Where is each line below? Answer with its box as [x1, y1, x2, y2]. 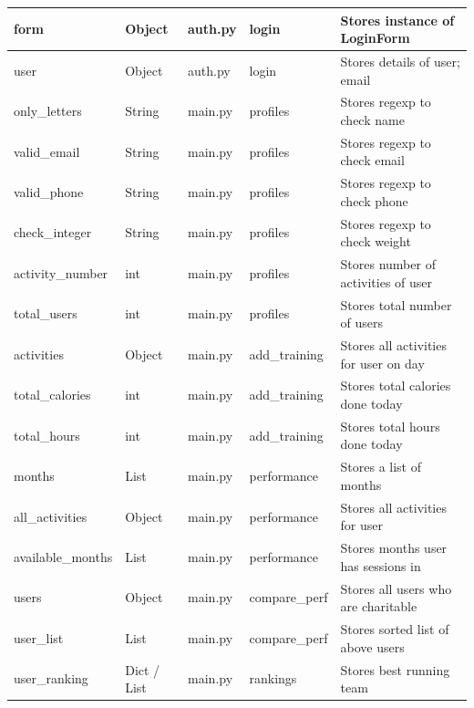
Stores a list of [340, 457, 421, 476]
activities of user [340, 272, 433, 291]
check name [340, 109, 405, 129]
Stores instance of [340, 10, 455, 29]
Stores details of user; [340, 51, 460, 70]
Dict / [125, 660, 160, 679]
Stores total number [340, 295, 452, 314]
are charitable [340, 597, 417, 616]
